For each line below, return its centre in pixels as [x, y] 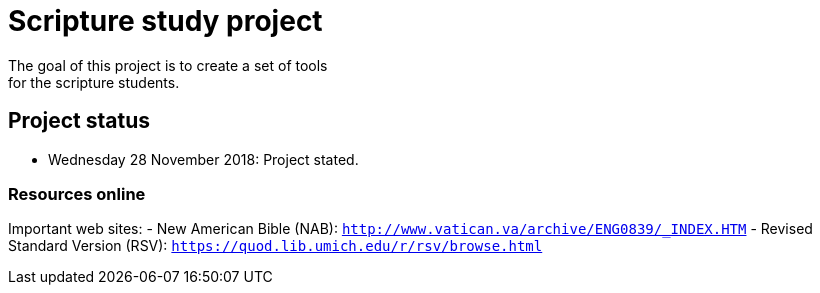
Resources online [77, 193]
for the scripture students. [94, 82]
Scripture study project [165, 21]
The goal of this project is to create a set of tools [168, 65]
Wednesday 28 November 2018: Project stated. [203, 159]
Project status [79, 121]
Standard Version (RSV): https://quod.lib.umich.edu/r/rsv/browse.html [275, 246]
